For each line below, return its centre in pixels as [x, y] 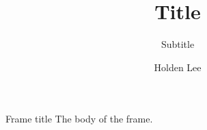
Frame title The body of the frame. [79, 119]
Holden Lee [178, 67]
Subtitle [178, 44]
